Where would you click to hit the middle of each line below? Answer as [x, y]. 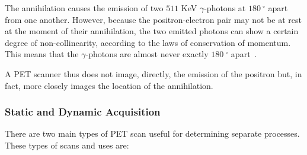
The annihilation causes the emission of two [84, 8]
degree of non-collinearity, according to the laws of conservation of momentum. [148, 42]
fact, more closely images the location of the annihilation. [109, 85]
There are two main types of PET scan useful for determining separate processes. [152, 133]
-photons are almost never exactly [147, 54]
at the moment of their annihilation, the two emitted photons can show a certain [152, 31]
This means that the [42, 54]
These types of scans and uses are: [67, 145]
